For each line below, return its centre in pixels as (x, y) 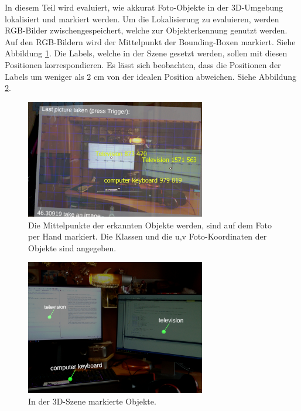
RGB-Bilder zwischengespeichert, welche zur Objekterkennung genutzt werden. (146, 30)
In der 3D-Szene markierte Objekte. (92, 401)
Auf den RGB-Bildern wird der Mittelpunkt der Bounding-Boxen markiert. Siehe (150, 41)
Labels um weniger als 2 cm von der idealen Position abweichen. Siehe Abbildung (151, 76)
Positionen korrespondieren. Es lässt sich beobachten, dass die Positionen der (143, 64)
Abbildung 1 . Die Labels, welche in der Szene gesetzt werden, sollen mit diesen (146, 53)
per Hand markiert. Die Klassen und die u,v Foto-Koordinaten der (148, 236)
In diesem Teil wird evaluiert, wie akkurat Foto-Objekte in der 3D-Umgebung (144, 7)
